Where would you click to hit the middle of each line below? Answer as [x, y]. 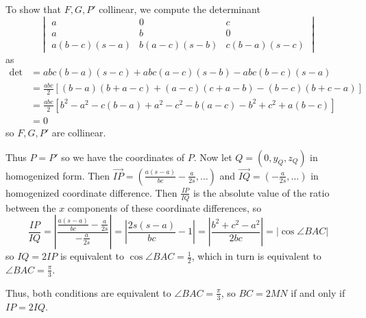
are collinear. [79, 132]
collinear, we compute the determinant [180, 9]
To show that [33, 9]
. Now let [213, 157]
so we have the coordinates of [123, 157]
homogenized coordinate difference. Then [91, 192]
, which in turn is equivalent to [256, 256]
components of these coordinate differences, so [164, 207]
